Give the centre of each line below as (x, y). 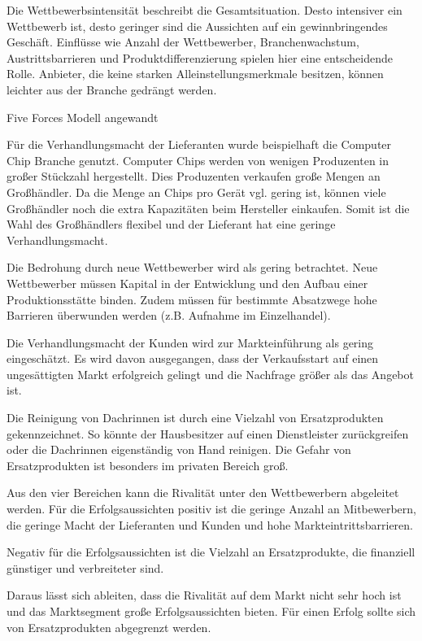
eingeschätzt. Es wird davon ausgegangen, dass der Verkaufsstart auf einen (193, 358)
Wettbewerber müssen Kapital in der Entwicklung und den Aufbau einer (187, 283)
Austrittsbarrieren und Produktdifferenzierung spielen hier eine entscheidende (200, 57)
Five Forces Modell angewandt (83, 117)
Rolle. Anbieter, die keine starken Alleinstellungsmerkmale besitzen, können (195, 74)
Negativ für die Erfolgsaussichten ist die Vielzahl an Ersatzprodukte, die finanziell (211, 552)
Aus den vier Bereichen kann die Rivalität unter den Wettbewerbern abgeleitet (203, 493)
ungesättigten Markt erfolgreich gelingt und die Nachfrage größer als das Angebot (210, 374)
